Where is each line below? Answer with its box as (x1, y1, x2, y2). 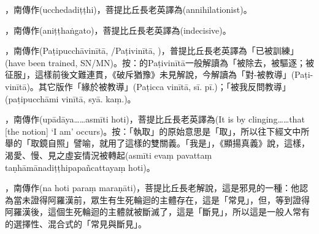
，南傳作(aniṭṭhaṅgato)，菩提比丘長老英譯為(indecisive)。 (5, 23, 231, 36)
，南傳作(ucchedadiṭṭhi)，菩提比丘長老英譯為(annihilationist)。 (5, 3, 252, 15)
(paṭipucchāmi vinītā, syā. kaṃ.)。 (5, 92, 136, 105)
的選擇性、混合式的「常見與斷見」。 (5, 217, 147, 230)
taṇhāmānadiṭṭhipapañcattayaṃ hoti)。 (5, 160, 155, 173)
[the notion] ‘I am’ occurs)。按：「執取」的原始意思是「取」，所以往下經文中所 (5, 124, 310, 137)
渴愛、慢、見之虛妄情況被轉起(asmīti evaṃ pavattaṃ (5, 148, 212, 161)
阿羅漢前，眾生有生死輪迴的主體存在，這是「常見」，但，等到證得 (47, 193, 310, 206)
